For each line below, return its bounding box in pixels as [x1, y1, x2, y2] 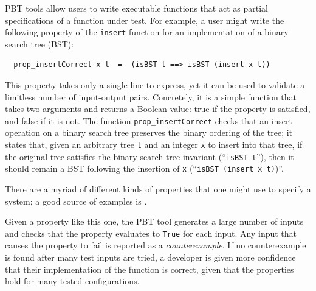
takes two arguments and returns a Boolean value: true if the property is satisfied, [5, 102, 311, 115]
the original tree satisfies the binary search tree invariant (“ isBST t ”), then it [5, 150, 294, 163]
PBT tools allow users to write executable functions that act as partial [5, 2, 268, 14]
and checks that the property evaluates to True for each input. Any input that [5, 226, 297, 239]
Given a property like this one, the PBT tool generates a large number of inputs [5, 215, 304, 228]
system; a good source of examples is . [5, 194, 147, 207]
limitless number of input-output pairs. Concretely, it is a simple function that [5, 90, 297, 103]
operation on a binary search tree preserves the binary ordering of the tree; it [5, 126, 293, 139]
